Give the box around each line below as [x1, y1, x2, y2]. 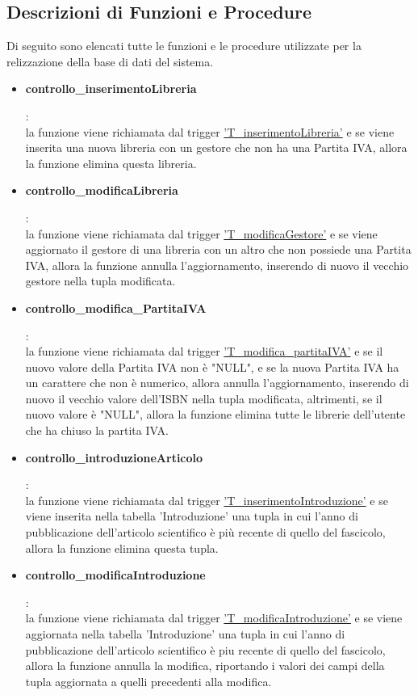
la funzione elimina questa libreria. [25, 154, 197, 171]
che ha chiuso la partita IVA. [25, 422, 169, 439]
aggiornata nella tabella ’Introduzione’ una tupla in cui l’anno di [25, 625, 345, 642]
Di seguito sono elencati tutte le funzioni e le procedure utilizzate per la [6, 37, 362, 54]
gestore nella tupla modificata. [25, 272, 176, 289]
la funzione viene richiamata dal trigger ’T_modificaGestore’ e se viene [25, 225, 378, 242]
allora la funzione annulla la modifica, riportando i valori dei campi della [25, 657, 385, 674]
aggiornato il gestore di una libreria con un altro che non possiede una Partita [25, 241, 412, 258]
